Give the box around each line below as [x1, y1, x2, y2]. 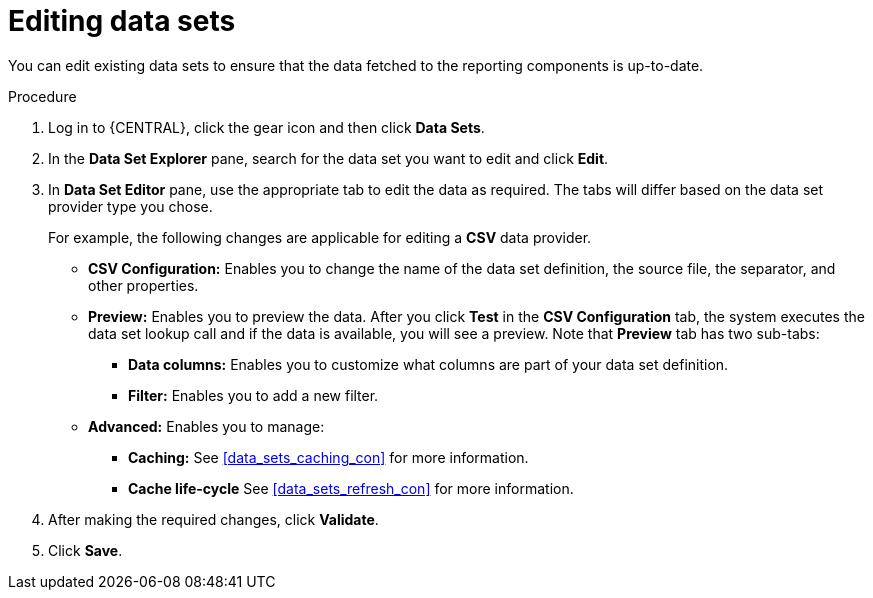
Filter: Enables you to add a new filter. [128, 386, 379, 404]
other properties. [88, 276, 199, 294]
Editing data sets [8, 4, 236, 38]
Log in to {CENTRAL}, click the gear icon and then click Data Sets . [48, 118, 485, 136]
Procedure [8, 87, 77, 105]
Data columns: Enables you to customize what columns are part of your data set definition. [128, 355, 729, 373]
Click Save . [48, 541, 123, 559]
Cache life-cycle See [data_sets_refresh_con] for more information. [128, 479, 574, 497]
